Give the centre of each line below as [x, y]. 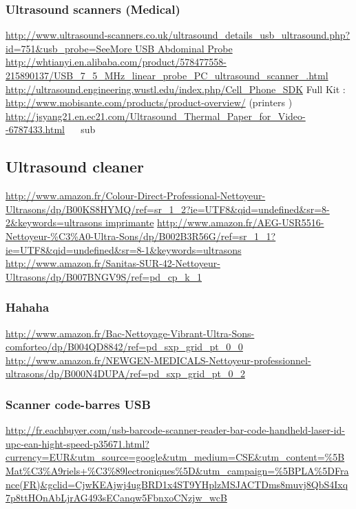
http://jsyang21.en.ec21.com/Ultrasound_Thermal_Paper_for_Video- [156, 116]
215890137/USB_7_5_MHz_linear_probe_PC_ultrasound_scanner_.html [167, 75]
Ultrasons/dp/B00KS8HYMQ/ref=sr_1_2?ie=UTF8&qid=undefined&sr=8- [168, 209]
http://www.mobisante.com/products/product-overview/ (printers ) [149, 102]
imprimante [129, 222]
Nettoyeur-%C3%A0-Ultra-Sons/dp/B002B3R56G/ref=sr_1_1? [141, 236]
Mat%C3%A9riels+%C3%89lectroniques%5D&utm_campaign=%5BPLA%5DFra [177, 470]
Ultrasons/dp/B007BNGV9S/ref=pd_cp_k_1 [104, 276]
